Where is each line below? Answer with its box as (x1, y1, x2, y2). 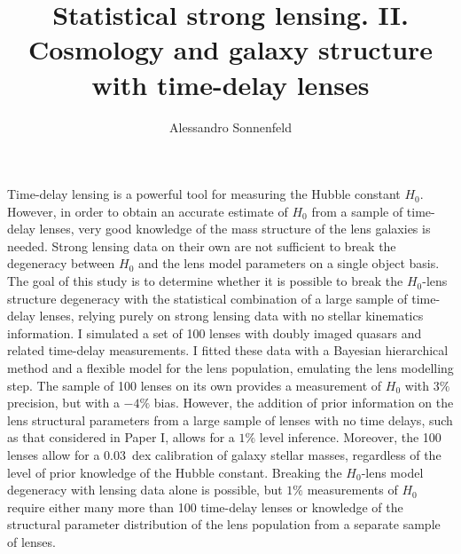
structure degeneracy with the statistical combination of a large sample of (7, 289, 408, 307)
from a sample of (311, 202, 403, 220)
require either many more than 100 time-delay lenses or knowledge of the (7, 497, 403, 516)
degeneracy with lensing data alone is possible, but (7, 480, 283, 499)
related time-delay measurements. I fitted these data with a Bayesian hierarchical (7, 341, 449, 360)
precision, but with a (7, 393, 120, 412)
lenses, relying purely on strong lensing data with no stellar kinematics (39, 306, 424, 325)
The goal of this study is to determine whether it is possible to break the (7, 272, 403, 290)
